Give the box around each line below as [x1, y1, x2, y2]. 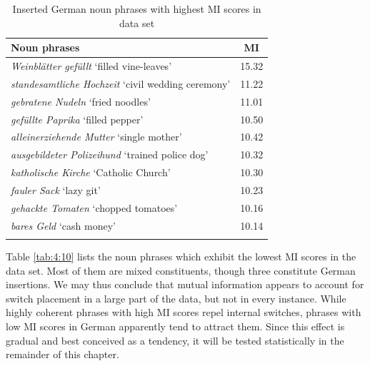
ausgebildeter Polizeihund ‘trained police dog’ [11, 147, 209, 162]
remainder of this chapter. [6, 347, 119, 362]
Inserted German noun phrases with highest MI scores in [12, 1, 261, 16]
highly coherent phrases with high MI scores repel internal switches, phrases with [6, 305, 361, 320]
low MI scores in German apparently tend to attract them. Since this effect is [6, 318, 345, 333]
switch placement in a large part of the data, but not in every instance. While [6, 290, 346, 305]
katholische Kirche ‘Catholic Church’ [11, 165, 171, 180]
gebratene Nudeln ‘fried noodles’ [11, 93, 151, 108]
